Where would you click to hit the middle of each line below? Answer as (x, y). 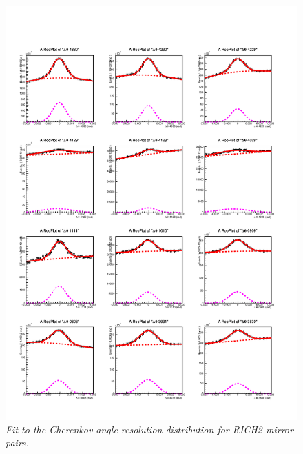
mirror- (281, 429)
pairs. (17, 443)
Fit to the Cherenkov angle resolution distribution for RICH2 (134, 429)
